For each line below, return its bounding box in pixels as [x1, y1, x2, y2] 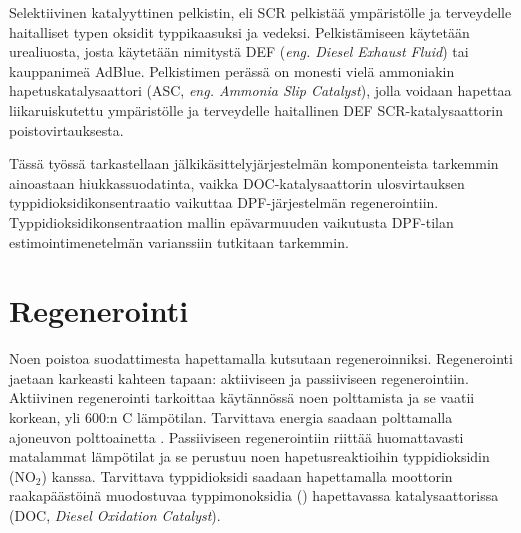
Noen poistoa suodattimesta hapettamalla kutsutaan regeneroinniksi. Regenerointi [9, 348, 513, 369]
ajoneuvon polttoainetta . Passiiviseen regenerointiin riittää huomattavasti [9, 426, 464, 447]
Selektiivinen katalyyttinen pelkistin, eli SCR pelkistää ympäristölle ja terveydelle [9, 2, 512, 22]
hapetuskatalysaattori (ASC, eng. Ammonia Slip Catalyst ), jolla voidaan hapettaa [9, 80, 512, 101]
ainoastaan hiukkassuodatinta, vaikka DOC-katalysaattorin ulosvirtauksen [9, 172, 465, 193]
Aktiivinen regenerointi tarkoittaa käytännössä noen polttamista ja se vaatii [9, 387, 475, 408]
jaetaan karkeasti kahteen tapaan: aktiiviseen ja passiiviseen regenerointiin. [9, 367, 469, 388]
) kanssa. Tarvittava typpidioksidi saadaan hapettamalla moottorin [41, 465, 453, 486]
